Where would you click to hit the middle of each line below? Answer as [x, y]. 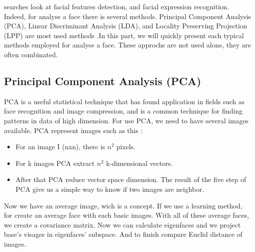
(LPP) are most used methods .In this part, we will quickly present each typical [124, 35]
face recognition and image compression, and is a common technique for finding [123, 111]
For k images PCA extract [55, 163]
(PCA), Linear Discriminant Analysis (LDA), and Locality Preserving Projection [126, 26]
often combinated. [31, 54]
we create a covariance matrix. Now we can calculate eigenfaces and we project [122, 224]
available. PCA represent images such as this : [73, 130]
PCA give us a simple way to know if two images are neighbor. [110, 189]
